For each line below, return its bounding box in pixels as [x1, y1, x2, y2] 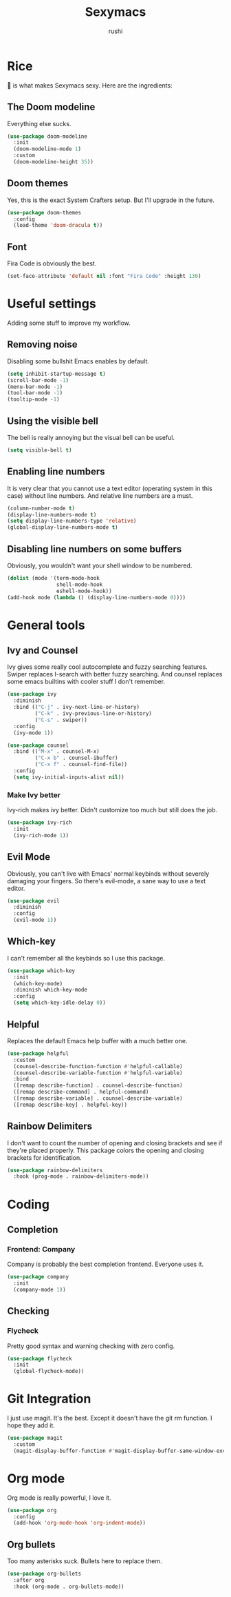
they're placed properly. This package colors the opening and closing [7, 1146, 204, 1154]
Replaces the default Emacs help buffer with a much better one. [7, 1036, 188, 1045]
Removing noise [7, 339, 78, 350]
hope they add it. [7, 1421, 55, 1429]
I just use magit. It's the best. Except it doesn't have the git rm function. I [7, 1414, 212, 1423]
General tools [7, 617, 85, 633]
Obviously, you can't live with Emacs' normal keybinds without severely [7, 870, 210, 878]
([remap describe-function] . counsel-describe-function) [13, 1082, 184, 1089]
